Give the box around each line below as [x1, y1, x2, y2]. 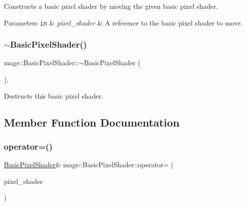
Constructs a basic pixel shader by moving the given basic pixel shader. [4, 1, 218, 11]
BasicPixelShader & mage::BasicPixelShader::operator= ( [4, 159, 174, 170]
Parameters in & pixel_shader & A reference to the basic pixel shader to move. [4, 17, 243, 27]
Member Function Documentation [4, 114, 180, 129]
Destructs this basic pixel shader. [4, 90, 103, 101]
